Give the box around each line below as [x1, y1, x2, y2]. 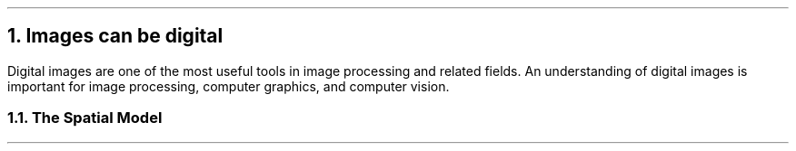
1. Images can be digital [7, 24, 224, 48]
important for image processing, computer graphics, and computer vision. [7, 78, 450, 94]
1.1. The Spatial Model [7, 109, 163, 127]
